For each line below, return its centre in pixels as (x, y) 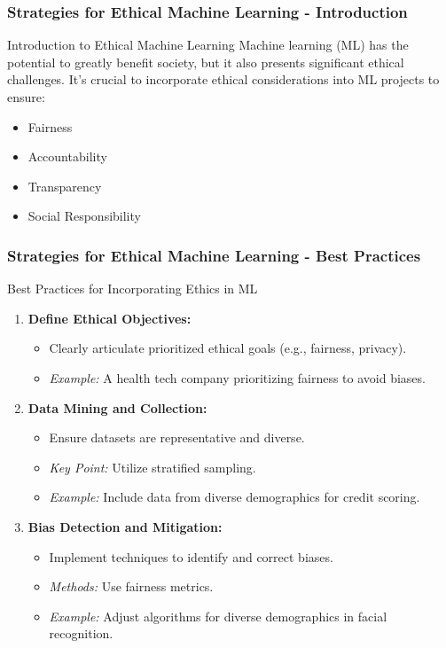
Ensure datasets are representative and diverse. (177, 437)
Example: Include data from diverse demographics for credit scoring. (235, 497)
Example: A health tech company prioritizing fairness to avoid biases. (237, 377)
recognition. (81, 633)
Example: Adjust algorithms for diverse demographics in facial (218, 616)
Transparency (65, 186)
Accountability (67, 156)
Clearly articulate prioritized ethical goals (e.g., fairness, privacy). (228, 348)
